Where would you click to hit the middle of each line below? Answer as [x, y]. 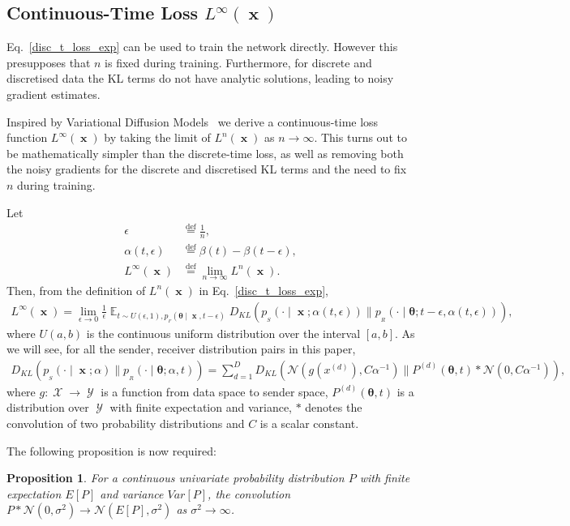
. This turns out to [360, 137]
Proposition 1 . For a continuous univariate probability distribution [176, 478]
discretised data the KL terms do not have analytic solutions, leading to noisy [200, 78]
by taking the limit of [157, 137]
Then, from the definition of [76, 290]
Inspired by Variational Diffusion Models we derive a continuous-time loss [193, 121]
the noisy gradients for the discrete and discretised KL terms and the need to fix [207, 169]
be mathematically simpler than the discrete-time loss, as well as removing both [205, 153]
